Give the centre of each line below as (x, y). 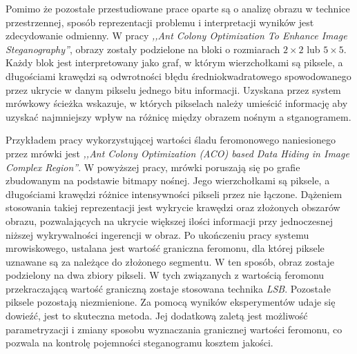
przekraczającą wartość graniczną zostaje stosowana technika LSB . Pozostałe (168, 288)
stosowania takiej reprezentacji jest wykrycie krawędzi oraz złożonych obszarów (173, 207)
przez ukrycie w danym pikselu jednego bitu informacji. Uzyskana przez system (173, 89)
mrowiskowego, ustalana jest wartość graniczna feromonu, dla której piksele (165, 248)
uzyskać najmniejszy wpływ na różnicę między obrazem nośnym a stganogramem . (178, 116)
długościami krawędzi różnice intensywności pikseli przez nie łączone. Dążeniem (174, 194)
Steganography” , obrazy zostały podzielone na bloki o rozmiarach (143, 49)
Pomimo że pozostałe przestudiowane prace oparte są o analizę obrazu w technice (178, 8)
